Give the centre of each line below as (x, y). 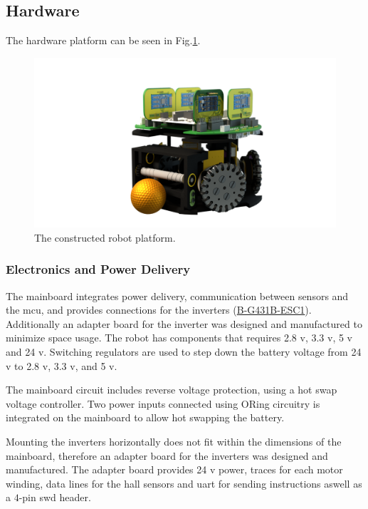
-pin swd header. (55, 497)
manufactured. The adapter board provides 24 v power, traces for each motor (174, 469)
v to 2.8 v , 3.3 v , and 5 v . (62, 365)
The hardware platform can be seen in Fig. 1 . (103, 40)
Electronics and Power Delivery (98, 269)
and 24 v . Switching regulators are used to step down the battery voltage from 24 (184, 352)
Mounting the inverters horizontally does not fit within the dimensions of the (174, 442)
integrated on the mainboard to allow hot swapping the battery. (145, 417)
